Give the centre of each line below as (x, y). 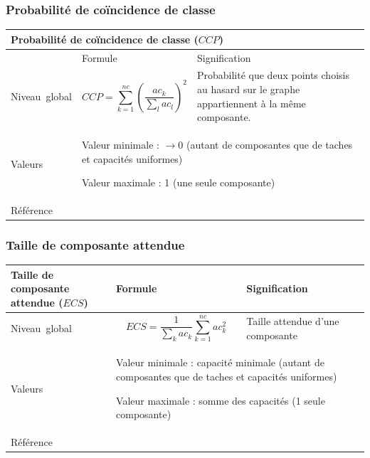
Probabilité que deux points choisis (273, 75)
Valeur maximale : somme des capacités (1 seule (221, 400)
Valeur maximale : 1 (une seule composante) (178, 182)
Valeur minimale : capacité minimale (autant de (220, 362)
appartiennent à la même (251, 103)
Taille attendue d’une (293, 320)
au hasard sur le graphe (248, 89)
